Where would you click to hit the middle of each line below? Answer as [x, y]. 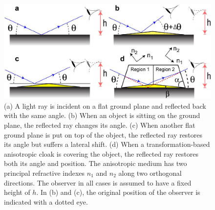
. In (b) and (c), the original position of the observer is [118, 192]
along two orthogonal [150, 173]
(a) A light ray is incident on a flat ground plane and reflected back [105, 105]
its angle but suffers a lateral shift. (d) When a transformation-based [107, 144]
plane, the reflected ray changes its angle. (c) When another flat [100, 125]
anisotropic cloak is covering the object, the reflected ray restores [101, 153]
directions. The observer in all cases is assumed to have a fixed [98, 182]
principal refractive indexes [44, 173]
